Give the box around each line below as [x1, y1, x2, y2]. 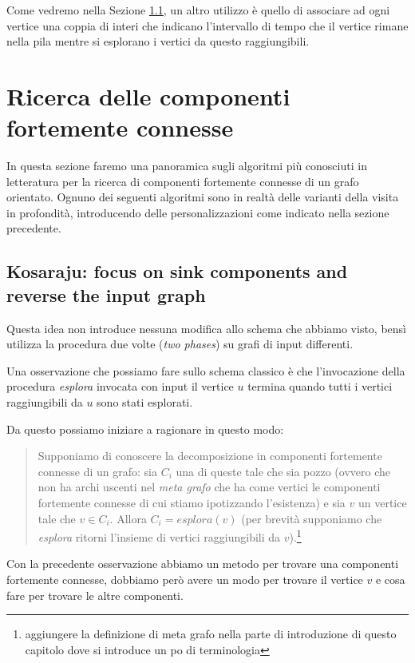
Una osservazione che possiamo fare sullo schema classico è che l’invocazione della [6, 362, 405, 379]
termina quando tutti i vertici [247, 378, 393, 395]
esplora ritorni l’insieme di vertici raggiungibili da [38, 528, 281, 545]
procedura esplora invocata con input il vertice [6, 378, 234, 395]
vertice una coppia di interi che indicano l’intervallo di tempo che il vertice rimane [6, 17, 409, 34]
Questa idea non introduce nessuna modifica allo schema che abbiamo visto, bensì [6, 320, 406, 336]
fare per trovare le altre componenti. [6, 586, 184, 603]
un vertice [358, 494, 407, 510]
